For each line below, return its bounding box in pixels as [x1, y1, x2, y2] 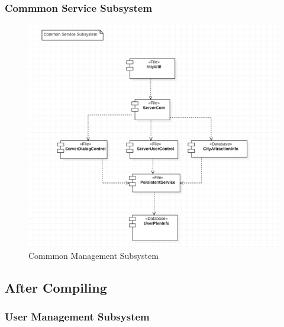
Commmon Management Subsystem [28, 249, 159, 261]
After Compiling [5, 278, 107, 296]
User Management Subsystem [5, 309, 150, 323]
